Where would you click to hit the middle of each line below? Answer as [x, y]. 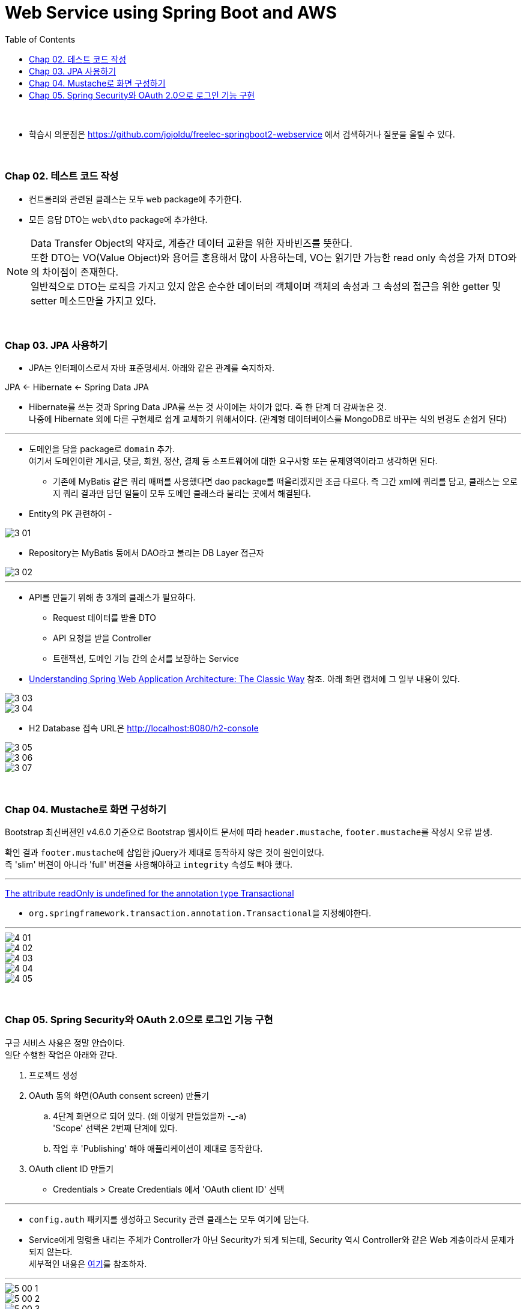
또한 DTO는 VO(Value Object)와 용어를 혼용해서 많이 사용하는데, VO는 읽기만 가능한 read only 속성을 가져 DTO [269, 257]
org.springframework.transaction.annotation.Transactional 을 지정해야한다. [200, 913]
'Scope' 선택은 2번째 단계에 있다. [115, 1128]
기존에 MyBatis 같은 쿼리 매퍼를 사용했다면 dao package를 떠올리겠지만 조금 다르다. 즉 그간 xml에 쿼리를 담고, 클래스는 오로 [285, 482]
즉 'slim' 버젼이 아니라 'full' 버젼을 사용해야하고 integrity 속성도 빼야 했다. [149, 864]
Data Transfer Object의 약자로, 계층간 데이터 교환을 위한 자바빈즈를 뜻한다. [192, 243]
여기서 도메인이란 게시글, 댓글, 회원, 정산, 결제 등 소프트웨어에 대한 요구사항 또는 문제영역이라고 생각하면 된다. [233, 461]
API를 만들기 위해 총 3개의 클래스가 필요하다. [112, 597]
